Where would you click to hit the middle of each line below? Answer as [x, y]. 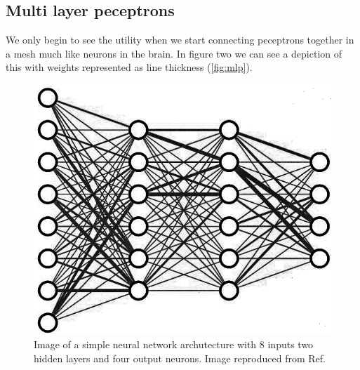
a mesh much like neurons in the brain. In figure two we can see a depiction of [174, 53]
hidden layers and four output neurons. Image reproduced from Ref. [180, 358]
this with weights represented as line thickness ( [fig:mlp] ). [129, 67]
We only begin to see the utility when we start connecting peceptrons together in [180, 40]
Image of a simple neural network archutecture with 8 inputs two [174, 344]
